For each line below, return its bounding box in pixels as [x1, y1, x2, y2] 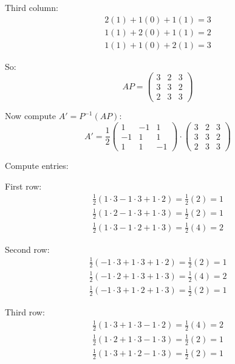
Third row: [5, 306, 45, 318]
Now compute [5, 109, 56, 122]
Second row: [5, 242, 50, 255]
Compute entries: [5, 159, 69, 172]
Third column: [5, 1, 58, 13]
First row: [5, 179, 42, 192]
